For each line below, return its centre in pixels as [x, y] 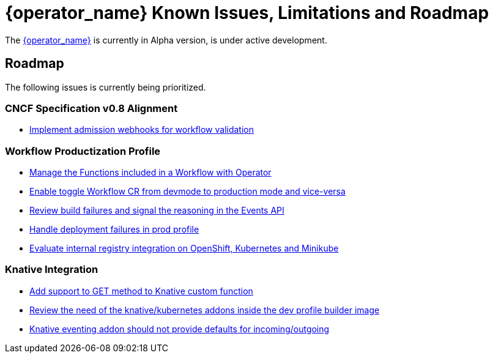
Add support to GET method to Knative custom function [141, 291]
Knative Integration [52, 270]
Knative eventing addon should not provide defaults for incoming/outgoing [180, 329]
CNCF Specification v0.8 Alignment [91, 108]
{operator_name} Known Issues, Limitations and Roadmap [247, 13]
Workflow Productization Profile [83, 151]
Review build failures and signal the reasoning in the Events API [157, 211]
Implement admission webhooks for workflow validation [142, 130]
